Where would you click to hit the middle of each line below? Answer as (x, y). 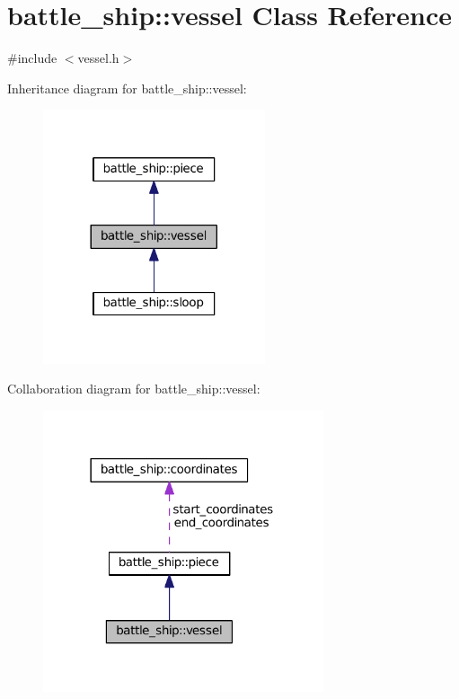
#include (32, 58)
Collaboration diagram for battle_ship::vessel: (134, 389)
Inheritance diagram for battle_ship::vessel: (127, 88)
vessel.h (98, 58)
